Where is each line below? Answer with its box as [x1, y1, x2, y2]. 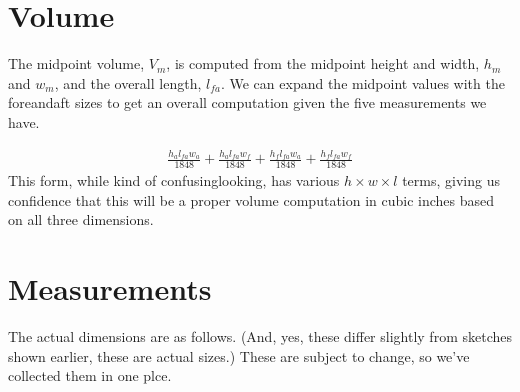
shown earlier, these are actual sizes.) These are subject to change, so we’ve [8, 345, 470, 366]
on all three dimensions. [8, 209, 154, 230]
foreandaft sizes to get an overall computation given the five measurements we [8, 92, 487, 113]
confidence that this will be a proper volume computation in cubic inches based [8, 189, 495, 210]
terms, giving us [402, 170, 500, 191]
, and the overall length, [54, 72, 202, 93]
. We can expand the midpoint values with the [220, 72, 505, 93]
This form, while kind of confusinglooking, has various [8, 170, 340, 191]
